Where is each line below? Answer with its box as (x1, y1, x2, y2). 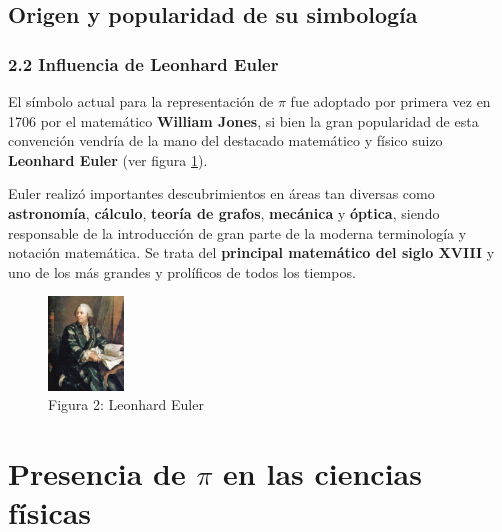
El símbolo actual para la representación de (8, 91, 274, 111)
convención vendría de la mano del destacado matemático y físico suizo (8, 130, 443, 151)
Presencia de (8, 453, 186, 494)
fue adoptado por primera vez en (290, 91, 491, 111)
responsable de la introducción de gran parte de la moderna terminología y (8, 222, 467, 243)
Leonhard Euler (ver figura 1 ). (8, 149, 208, 170)
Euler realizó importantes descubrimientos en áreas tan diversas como (8, 183, 435, 204)
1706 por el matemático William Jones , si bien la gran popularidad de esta (8, 110, 479, 131)
